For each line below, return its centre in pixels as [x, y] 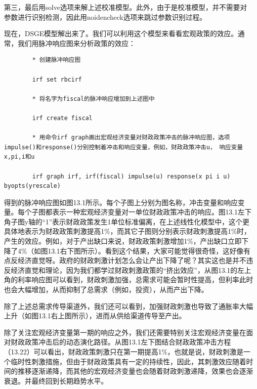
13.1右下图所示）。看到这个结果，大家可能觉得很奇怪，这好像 [146, 250]
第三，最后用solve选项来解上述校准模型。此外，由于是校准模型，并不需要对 [126, 7]
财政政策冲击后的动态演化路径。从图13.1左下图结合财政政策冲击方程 [121, 342]
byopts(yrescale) [32, 186]
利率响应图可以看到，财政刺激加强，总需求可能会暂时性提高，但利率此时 [135, 280]
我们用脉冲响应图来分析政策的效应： [76, 43]
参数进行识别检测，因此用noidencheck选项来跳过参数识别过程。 [105, 17]
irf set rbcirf [57, 79]
